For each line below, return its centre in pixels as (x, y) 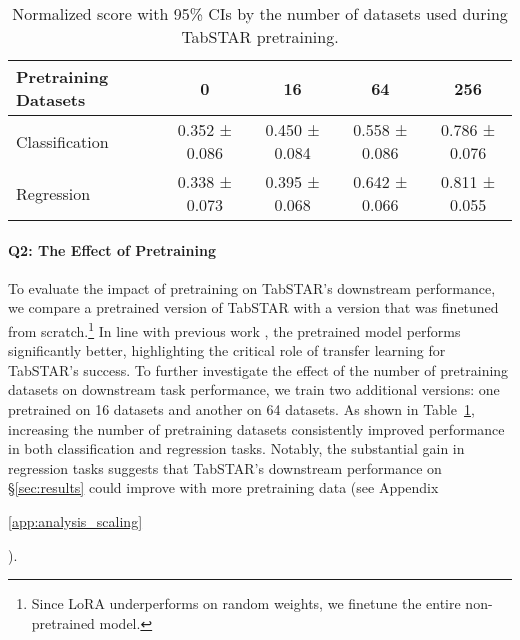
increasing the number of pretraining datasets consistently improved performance (256, 428)
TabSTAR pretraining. (260, 36)
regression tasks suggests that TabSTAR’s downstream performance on (225, 467)
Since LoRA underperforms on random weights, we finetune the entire (246, 603)
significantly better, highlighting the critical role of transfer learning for (227, 350)
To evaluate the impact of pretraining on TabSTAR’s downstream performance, (252, 287)
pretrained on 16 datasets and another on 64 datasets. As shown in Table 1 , (241, 409)
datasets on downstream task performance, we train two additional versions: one (254, 389)
